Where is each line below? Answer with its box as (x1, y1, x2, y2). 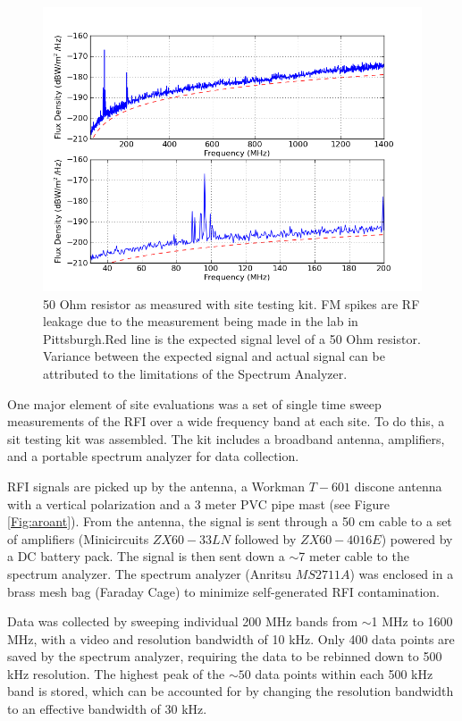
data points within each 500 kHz (255, 664, 433, 683)
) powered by (381, 529, 453, 548)
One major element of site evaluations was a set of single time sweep (7, 394, 382, 413)
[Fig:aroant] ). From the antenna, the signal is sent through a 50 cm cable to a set (7, 512, 452, 531)
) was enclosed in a (349, 564, 454, 583)
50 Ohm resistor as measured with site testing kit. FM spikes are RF (43, 294, 420, 313)
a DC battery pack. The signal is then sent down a (7, 547, 285, 566)
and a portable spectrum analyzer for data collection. (7, 447, 299, 465)
